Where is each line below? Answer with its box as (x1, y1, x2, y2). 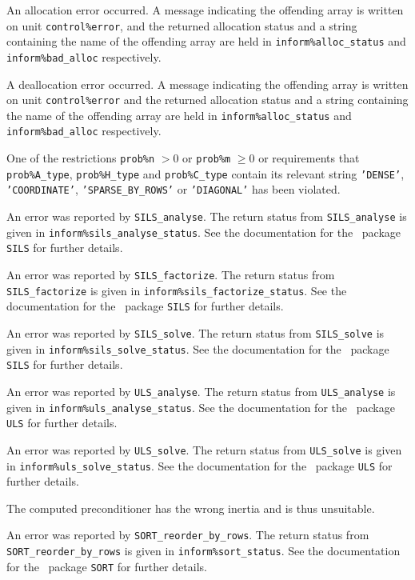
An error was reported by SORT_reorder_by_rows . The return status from (6, 526, 369, 543)
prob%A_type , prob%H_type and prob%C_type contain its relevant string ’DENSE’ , (6, 165, 405, 182)
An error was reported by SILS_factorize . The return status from (6, 266, 335, 283)
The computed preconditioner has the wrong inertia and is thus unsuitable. (6, 499, 375, 516)
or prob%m (182, 150, 231, 166)
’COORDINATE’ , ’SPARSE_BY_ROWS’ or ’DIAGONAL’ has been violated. (6, 181, 341, 198)
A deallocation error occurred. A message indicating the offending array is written (6, 75, 409, 92)
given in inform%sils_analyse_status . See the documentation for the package (6, 223, 401, 240)
